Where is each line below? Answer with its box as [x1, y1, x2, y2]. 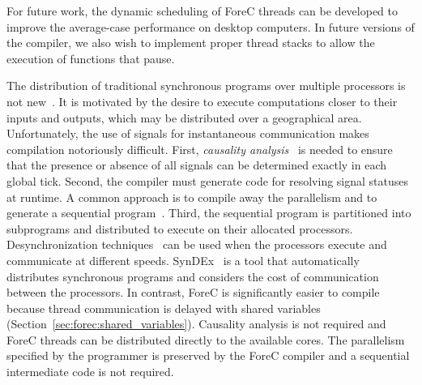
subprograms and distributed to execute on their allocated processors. [6, 220, 353, 237]
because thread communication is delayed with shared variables [6, 299, 321, 316]
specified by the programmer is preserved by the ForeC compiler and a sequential [6, 347, 410, 364]
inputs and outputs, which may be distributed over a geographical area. [6, 109, 362, 126]
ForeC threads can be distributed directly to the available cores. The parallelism [6, 331, 405, 348]
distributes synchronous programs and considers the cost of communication [6, 267, 379, 284]
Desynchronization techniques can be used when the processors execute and [6, 236, 387, 253]
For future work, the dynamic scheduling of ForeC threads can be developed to [6, 2, 398, 19]
